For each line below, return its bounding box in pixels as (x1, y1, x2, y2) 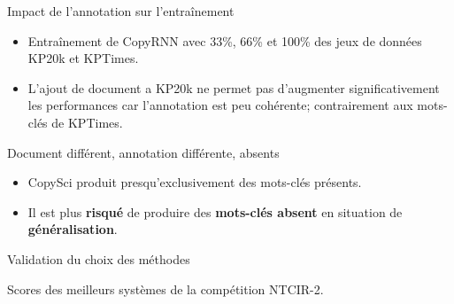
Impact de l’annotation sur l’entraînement (7, 2, 235, 19)
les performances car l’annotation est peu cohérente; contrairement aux (27, 96, 413, 114)
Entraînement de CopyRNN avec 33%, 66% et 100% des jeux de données (27, 31, 422, 50)
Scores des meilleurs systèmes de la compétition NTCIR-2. (7, 279, 324, 298)
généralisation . (27, 220, 118, 238)
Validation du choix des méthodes (7, 249, 190, 268)
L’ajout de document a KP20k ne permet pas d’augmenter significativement (27, 78, 440, 97)
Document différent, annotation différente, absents (7, 143, 280, 161)
